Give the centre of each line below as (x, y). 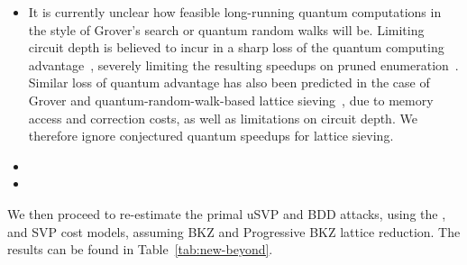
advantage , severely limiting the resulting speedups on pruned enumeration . (243, 64)
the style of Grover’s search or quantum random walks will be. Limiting (226, 29)
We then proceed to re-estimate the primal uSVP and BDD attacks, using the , (227, 213)
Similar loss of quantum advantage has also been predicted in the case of (229, 82)
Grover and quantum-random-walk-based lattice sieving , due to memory (231, 100)
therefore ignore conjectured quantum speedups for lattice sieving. (211, 136)
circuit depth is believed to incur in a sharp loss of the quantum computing (236, 47)
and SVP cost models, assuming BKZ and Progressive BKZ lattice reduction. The (234, 231)
